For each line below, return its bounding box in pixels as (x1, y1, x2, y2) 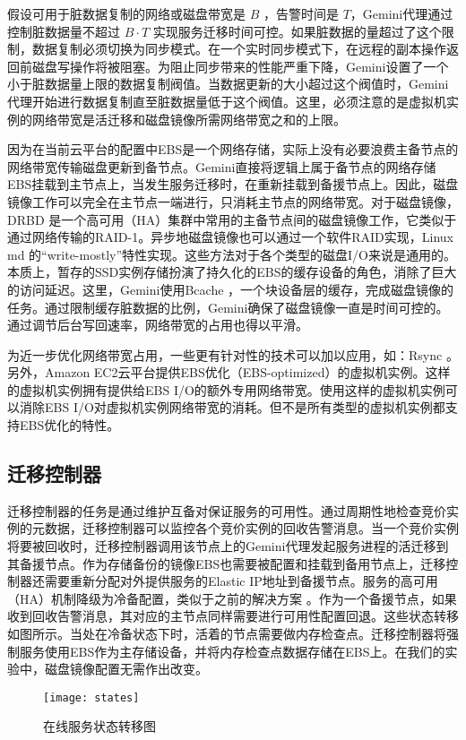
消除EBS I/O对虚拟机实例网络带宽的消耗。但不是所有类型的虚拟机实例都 (19, 398, 445, 417)
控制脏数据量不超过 (7, 22, 120, 40)
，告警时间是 (263, 4, 339, 22)
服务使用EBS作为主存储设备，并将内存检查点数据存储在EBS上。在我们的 (19, 641, 445, 660)
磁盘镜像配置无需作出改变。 (44, 659, 208, 678)
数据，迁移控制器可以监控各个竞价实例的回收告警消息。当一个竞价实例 (44, 519, 459, 538)
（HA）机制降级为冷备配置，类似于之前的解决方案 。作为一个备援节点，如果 (7, 589, 457, 607)
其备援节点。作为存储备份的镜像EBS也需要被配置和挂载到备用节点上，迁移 (7, 554, 446, 572)
